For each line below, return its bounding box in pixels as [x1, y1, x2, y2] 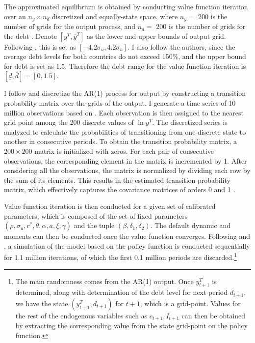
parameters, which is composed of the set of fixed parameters [4, 210, 188, 221]
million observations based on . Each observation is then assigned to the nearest [4, 107, 244, 117]
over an [4, 11, 26, 21]
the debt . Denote [4, 30, 57, 41]
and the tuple [74, 220, 115, 230]
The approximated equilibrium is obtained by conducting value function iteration [4, 1, 248, 11]
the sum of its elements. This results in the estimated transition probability [4, 174, 230, 185]
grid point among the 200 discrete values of [4, 117, 134, 127]
